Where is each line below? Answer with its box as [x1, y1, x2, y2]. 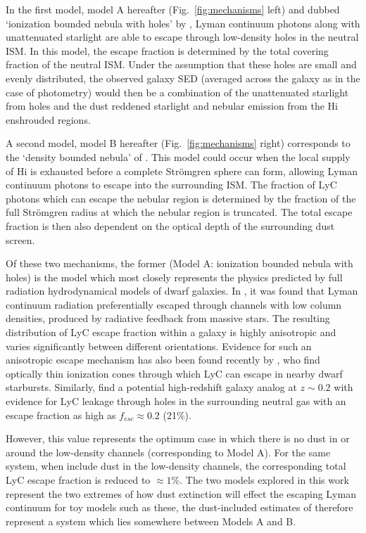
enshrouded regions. [6, 112, 91, 127]
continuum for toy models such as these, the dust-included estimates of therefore [6, 500, 353, 515]
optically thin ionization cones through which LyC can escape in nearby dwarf [6, 366, 343, 380]
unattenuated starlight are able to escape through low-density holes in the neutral [6, 30, 359, 44]
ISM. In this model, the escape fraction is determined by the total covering [6, 43, 329, 58]
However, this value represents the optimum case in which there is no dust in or [6, 431, 350, 446]
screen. [6, 232, 35, 247]
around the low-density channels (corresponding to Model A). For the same [6, 444, 331, 459]
